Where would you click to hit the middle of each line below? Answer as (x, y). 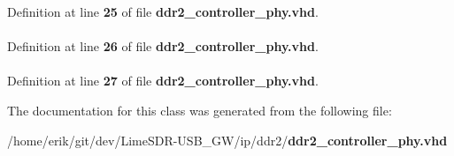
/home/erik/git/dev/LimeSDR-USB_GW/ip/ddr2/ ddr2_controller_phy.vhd (227, 140)
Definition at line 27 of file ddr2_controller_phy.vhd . (163, 81)
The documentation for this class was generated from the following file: (200, 110)
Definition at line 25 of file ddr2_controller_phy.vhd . (163, 11)
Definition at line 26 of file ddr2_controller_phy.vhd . (163, 46)
